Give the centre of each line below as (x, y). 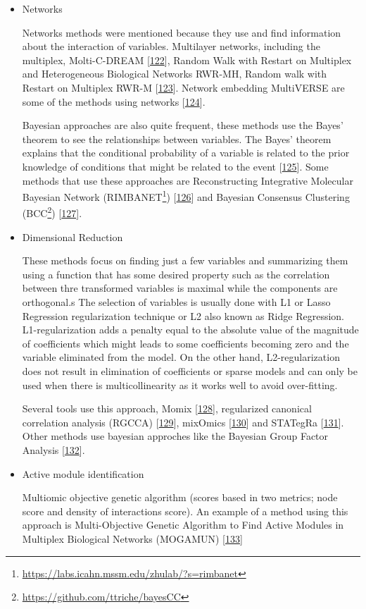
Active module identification (83, 473)
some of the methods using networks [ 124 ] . (114, 101)
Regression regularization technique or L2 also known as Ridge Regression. (183, 315)
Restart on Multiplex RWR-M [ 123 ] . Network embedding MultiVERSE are (183, 87)
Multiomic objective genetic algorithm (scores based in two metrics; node (180, 497)
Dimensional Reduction (72, 236)
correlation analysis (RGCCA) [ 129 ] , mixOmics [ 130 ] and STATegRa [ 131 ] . (183, 422)
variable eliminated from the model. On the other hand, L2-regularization (181, 357)
